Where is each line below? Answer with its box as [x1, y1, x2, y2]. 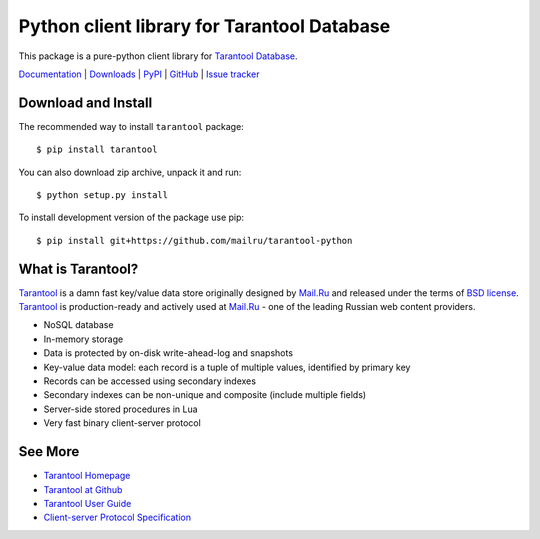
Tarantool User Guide [43, 497, 132, 509]
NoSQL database [43, 319, 114, 331]
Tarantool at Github [43, 483, 123, 495]
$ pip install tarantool [36, 144, 158, 155]
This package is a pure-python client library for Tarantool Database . [18, 50, 299, 62]
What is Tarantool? [18, 260, 139, 277]
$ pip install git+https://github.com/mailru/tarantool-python [36, 235, 353, 246]
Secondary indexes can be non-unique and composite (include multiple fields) [43, 389, 367, 401]
